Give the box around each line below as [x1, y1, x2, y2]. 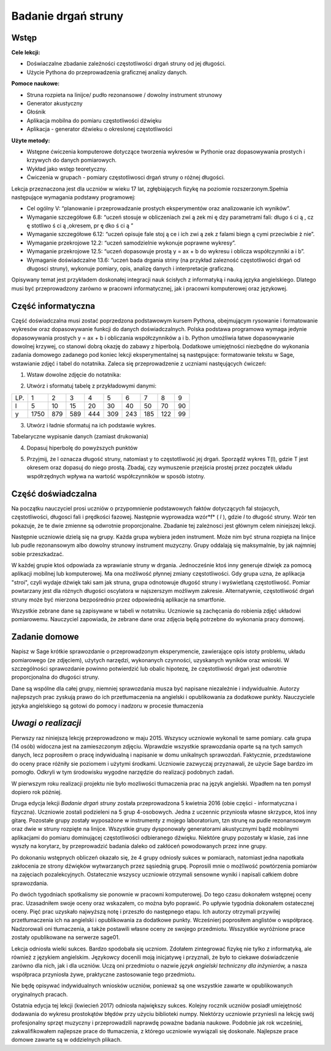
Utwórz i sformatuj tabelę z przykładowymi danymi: [26, 382, 156, 389]
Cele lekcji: [11, 49, 40, 56]
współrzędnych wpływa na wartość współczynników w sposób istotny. [26, 472, 205, 480]
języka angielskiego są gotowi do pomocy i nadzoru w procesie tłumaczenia [11, 702, 204, 709]
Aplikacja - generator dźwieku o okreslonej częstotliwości [26, 126, 173, 133]
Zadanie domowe [11, 632, 79, 642]
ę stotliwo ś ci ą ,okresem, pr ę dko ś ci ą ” [26, 222, 134, 229]
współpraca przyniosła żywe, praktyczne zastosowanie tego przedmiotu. [11, 971, 196, 978]
